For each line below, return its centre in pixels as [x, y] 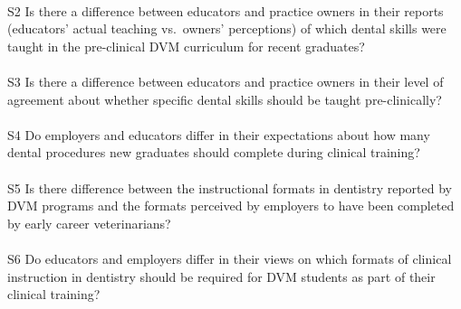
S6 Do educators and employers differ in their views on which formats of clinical [230, 258]
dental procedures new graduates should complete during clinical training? [214, 152]
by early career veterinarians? [89, 223]
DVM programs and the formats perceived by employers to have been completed [231, 206]
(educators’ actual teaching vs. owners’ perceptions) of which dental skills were [227, 28]
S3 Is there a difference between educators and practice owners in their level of [226, 81]
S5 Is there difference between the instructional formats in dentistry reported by [230, 187]
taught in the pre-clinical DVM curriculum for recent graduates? [186, 46]
